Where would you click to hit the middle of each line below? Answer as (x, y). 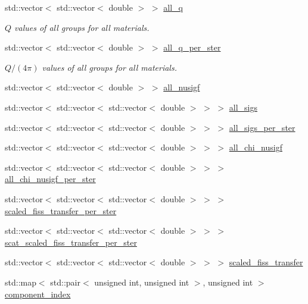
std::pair (65, 282)
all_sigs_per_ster (262, 127)
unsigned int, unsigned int (142, 282)
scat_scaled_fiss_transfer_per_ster (71, 242)
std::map (21, 282)
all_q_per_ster (192, 47)
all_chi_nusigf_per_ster (50, 179)
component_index (38, 294)
